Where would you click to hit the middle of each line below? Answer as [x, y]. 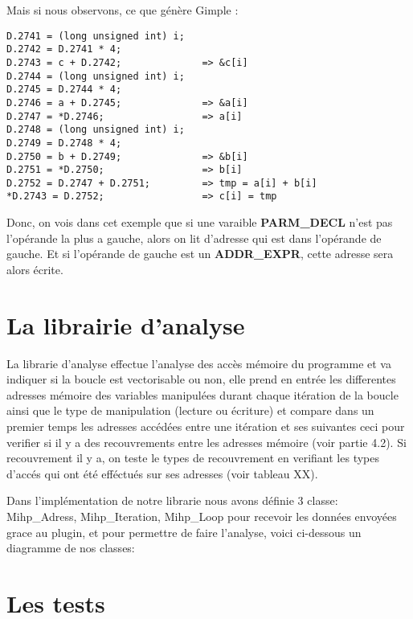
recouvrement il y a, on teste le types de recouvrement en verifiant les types [193, 458]
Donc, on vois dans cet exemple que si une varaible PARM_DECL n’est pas [200, 222]
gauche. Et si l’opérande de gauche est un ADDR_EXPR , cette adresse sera [200, 254]
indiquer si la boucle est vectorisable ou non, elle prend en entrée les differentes [201, 379]
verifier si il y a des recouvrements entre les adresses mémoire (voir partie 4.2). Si [206, 442]
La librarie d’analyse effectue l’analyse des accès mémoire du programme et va [199, 363]
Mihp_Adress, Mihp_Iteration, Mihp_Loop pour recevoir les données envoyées [202, 516]
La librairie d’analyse [126, 324]
